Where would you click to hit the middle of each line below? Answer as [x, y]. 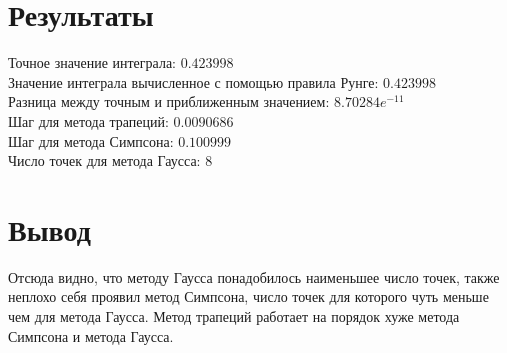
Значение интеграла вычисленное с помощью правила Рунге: [193, 81]
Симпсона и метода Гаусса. [91, 335]
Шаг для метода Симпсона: [91, 140]
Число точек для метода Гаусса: [104, 160]
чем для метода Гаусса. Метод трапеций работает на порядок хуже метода [234, 316]
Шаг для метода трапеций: [88, 120]
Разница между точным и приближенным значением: [169, 101]
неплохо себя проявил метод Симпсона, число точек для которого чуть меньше [248, 296]
